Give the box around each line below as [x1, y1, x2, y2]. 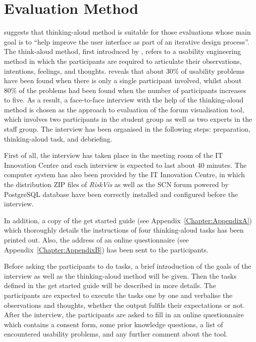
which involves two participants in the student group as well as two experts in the [4, 114, 253, 124]
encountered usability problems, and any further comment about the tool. [4, 329, 228, 339]
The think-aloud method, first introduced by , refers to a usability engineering [4, 46, 241, 56]
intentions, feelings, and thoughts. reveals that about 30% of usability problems [4, 65, 245, 76]
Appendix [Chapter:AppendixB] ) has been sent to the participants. [4, 244, 208, 254]
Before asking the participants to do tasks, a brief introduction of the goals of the [4, 261, 252, 271]
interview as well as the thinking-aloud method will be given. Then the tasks [4, 270, 237, 281]
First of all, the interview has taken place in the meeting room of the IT [4, 150, 223, 160]
